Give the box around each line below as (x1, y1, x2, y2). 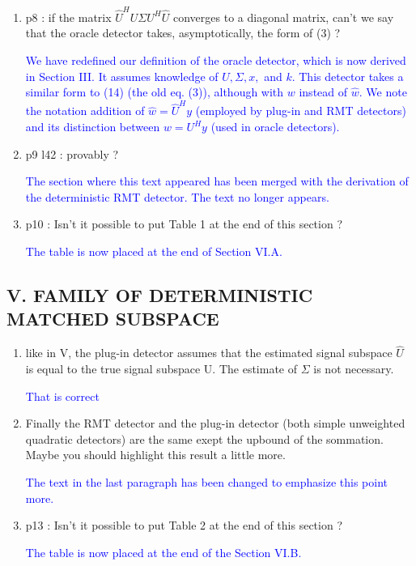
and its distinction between (25, 118, 160, 134)
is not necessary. (313, 360, 394, 377)
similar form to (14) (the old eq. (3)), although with (25, 83, 284, 100)
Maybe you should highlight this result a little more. (25, 446, 286, 463)
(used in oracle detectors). (210, 118, 340, 134)
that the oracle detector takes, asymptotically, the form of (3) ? (25, 24, 341, 41)
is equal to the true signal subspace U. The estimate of (25, 360, 298, 377)
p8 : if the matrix (25, 8, 112, 25)
